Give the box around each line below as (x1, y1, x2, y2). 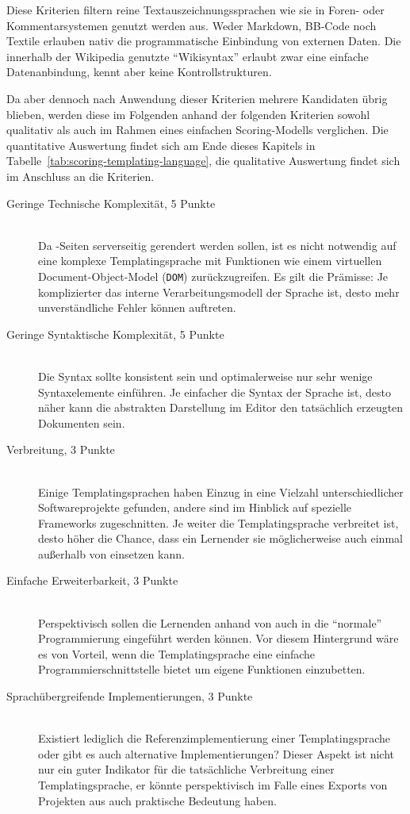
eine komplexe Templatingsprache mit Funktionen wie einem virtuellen (38, 252, 382, 269)
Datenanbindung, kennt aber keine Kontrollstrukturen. (6, 63, 272, 80)
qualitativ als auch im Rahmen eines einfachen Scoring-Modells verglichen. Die (6, 121, 389, 138)
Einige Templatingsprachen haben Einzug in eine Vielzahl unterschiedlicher (38, 483, 404, 500)
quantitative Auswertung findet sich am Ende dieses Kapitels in (6, 136, 316, 153)
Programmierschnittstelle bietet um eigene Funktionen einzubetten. (38, 661, 366, 678)
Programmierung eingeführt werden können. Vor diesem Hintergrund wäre (38, 630, 399, 647)
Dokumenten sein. (38, 414, 125, 431)
